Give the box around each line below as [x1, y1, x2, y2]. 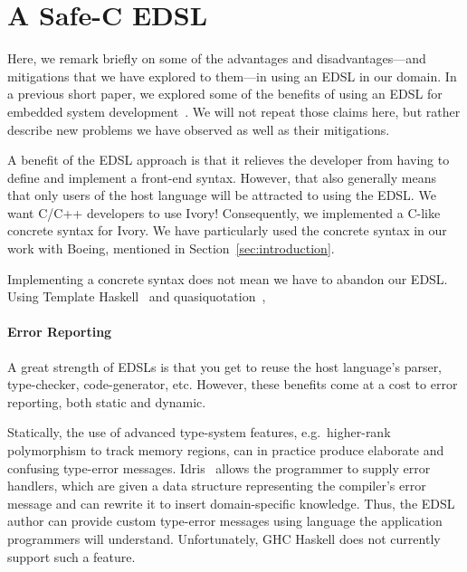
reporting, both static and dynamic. [7, 392, 206, 411]
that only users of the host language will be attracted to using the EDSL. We [7, 186, 436, 205]
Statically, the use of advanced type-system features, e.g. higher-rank [7, 423, 391, 442]
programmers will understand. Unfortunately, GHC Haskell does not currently [7, 529, 441, 548]
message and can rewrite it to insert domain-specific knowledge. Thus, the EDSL [7, 493, 455, 512]
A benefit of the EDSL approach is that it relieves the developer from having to [7, 150, 450, 169]
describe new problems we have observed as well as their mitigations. [7, 119, 390, 138]
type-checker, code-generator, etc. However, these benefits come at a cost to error [7, 375, 458, 394]
